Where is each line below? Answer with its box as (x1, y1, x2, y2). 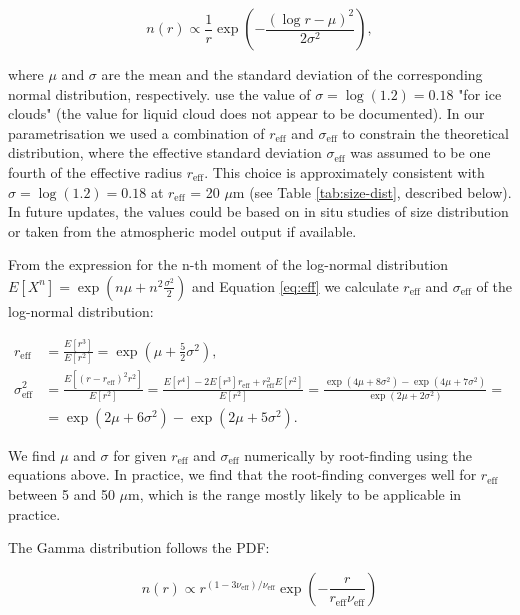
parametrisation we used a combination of (8, 122, 265, 143)
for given (113, 444, 167, 465)
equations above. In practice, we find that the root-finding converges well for (8, 464, 477, 485)
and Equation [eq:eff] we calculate (191, 275, 399, 296)
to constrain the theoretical (342, 122, 509, 143)
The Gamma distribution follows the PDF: (8, 537, 270, 558)
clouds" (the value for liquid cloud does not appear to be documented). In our (8, 103, 485, 124)
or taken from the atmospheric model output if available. (8, 220, 357, 241)
